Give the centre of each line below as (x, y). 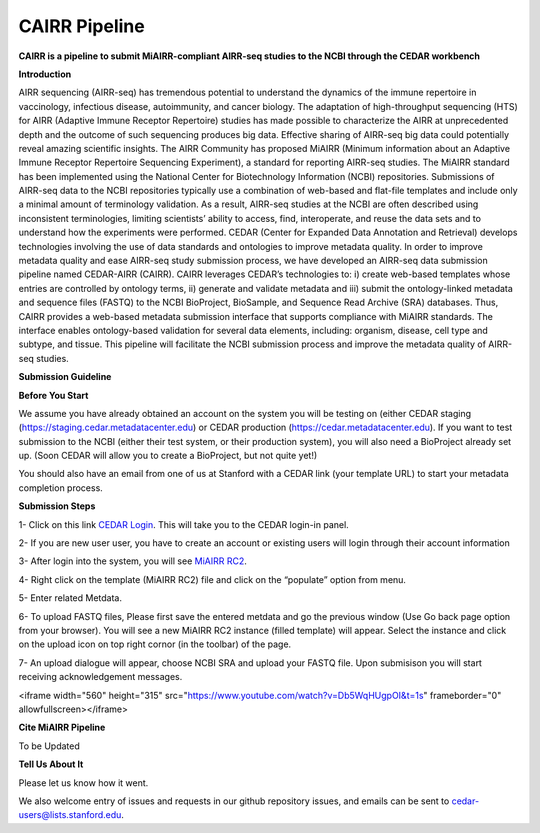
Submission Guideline (65, 377)
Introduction (45, 74)
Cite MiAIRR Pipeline (62, 727)
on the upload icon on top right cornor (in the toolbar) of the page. (155, 644)
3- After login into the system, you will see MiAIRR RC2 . (132, 561)
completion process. (61, 487)
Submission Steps (57, 506)
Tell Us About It (51, 764)
